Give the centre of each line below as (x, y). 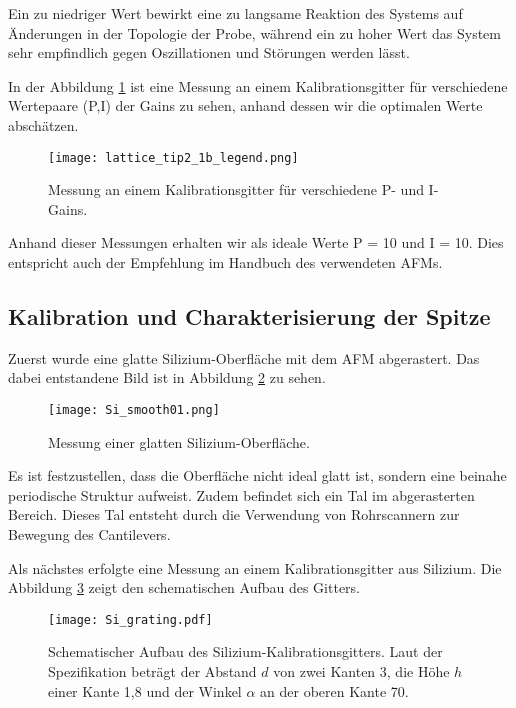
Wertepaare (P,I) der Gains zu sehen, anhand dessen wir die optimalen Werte (245, 105)
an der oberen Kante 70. (334, 690)
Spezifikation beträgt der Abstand (152, 671)
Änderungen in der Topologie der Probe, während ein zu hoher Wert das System (254, 32)
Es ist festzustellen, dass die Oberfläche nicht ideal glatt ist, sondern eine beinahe (257, 475)
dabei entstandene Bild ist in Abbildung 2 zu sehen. (167, 377)
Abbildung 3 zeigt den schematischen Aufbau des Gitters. (184, 587)
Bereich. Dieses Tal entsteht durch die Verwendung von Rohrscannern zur (234, 514)
